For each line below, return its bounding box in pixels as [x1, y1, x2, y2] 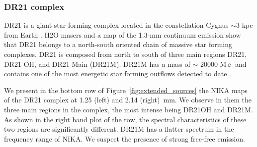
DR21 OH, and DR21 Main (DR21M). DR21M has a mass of [4, 58, 190, 69]
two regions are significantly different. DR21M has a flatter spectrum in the [4, 124, 234, 134]
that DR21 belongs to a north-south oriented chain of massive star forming [4, 39, 233, 49]
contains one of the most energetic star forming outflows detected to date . [4, 68, 231, 79]
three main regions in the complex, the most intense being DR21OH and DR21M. [4, 104, 253, 114]
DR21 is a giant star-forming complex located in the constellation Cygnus [4, 20, 229, 30]
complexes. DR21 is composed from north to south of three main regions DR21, [4, 49, 247, 59]
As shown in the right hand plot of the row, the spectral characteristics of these [4, 114, 247, 124]
